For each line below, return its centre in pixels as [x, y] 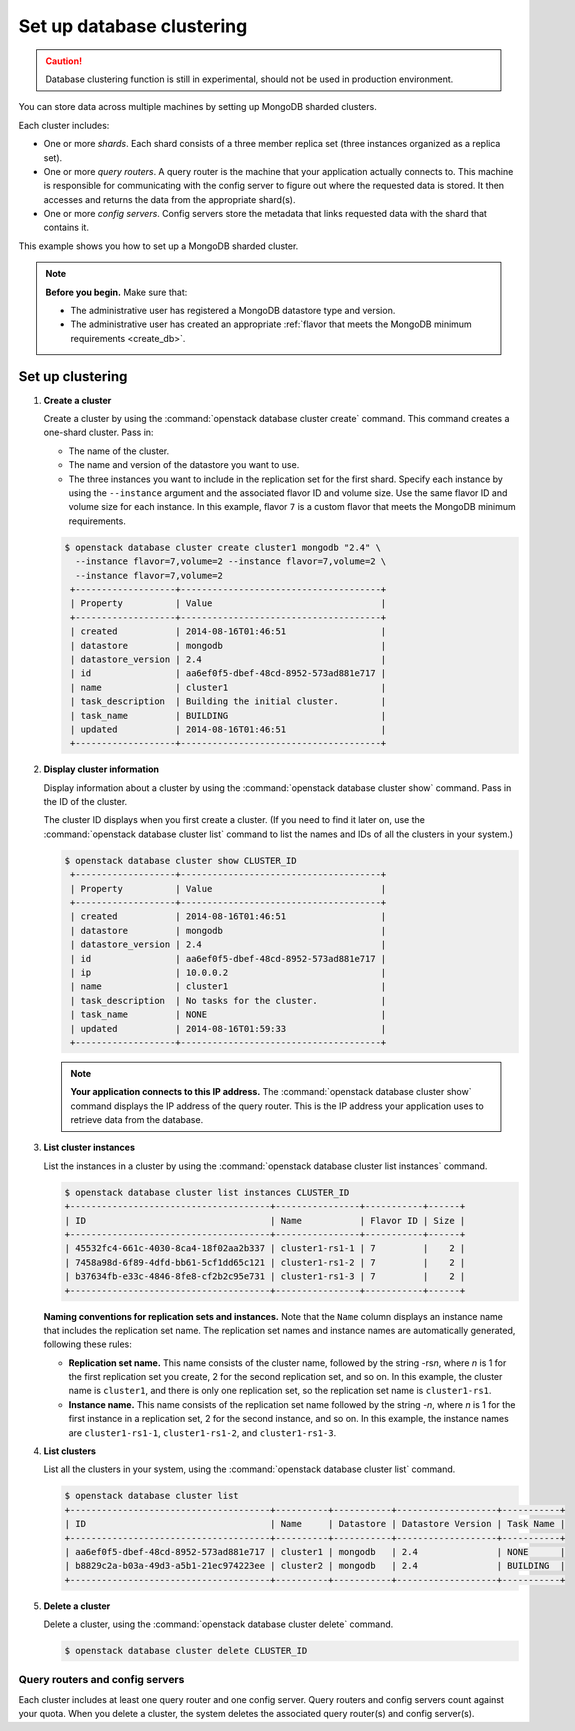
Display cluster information [101, 769]
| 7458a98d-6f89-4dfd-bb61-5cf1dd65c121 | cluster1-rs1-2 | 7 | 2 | [265, 1262]
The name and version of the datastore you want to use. [184, 465]
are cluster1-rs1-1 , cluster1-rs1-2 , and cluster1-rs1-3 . [202, 1432]
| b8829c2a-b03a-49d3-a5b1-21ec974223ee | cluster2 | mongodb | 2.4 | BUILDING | [315, 1566]
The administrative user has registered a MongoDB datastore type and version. [233, 311]
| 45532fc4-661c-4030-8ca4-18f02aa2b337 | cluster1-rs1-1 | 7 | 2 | [265, 1248]
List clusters [70, 1451]
